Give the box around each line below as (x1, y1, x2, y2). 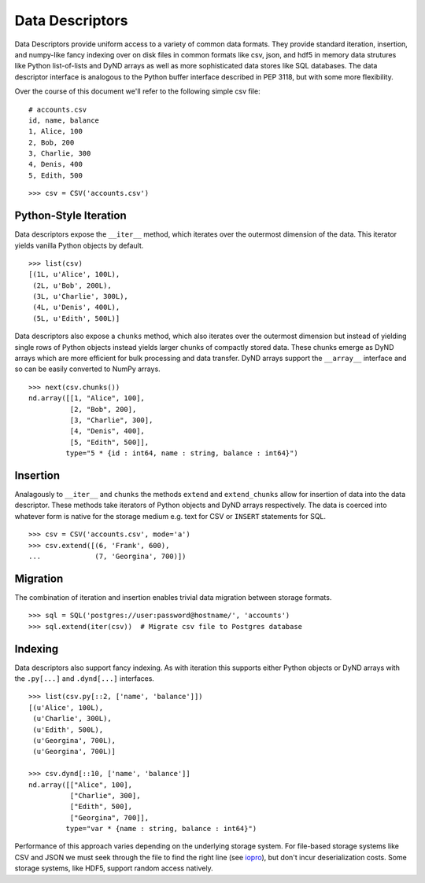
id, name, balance (28, 116, 100, 125)
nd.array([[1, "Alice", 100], (28, 394, 146, 403)
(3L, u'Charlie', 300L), (32, 292, 129, 301)
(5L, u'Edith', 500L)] (32, 314, 120, 322)
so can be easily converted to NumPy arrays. (14, 364, 161, 373)
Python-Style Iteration (14, 209, 127, 223)
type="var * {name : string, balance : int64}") (65, 824, 257, 833)
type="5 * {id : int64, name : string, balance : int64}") (65, 449, 298, 458)
